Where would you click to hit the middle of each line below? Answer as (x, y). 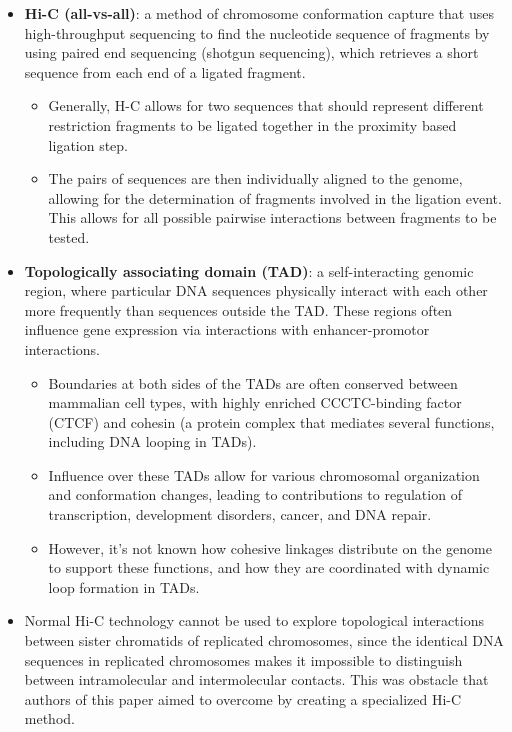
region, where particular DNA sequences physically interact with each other (256, 290)
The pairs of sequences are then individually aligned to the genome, (255, 178)
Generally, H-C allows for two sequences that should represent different (266, 105)
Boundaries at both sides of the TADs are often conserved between (253, 382)
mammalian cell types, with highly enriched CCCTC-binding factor (255, 402)
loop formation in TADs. (124, 586)
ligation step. (88, 144)
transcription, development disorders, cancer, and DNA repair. (240, 514)
